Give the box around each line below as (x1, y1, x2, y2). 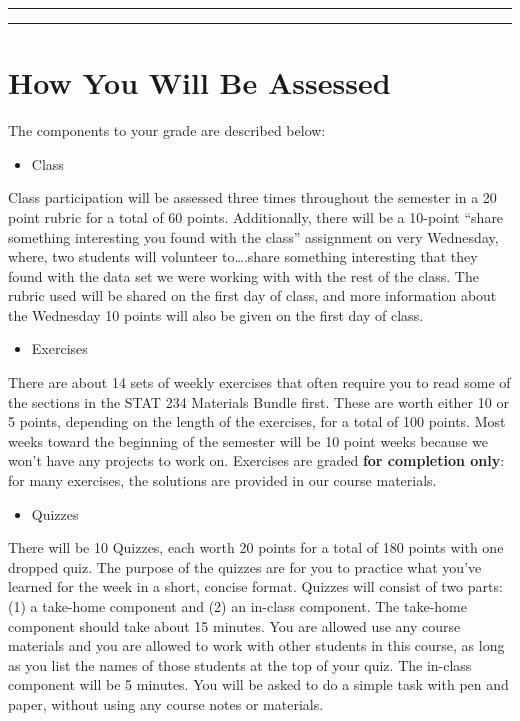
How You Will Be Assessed (8, 62, 391, 103)
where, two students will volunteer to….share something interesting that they (8, 246, 478, 267)
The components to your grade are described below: (8, 120, 326, 141)
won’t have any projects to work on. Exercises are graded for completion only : (8, 450, 505, 471)
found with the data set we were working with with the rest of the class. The (8, 265, 479, 286)
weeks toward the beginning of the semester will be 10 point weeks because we (8, 430, 488, 451)
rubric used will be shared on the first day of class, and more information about (8, 285, 497, 306)
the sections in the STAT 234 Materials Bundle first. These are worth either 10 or (8, 391, 509, 412)
